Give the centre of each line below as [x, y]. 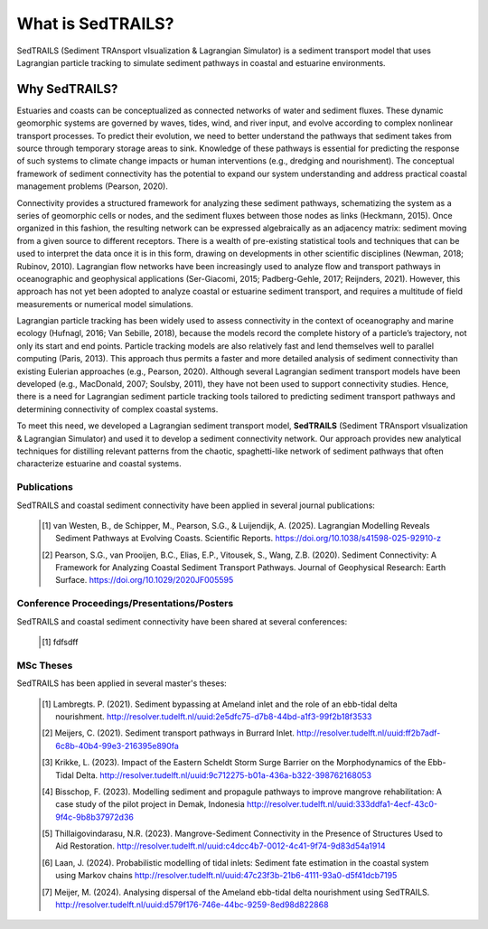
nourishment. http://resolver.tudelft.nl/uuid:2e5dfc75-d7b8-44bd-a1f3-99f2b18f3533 [214, 716]
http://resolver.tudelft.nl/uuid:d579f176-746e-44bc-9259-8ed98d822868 [192, 905]
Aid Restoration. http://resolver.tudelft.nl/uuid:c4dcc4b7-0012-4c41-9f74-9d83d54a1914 [221, 846]
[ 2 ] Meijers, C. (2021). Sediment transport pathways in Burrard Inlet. [169, 733]
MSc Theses [45, 665]
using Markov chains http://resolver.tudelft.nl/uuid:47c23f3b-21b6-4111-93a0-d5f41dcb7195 [226, 876]
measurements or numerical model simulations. [105, 304]
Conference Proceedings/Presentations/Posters [125, 604]
